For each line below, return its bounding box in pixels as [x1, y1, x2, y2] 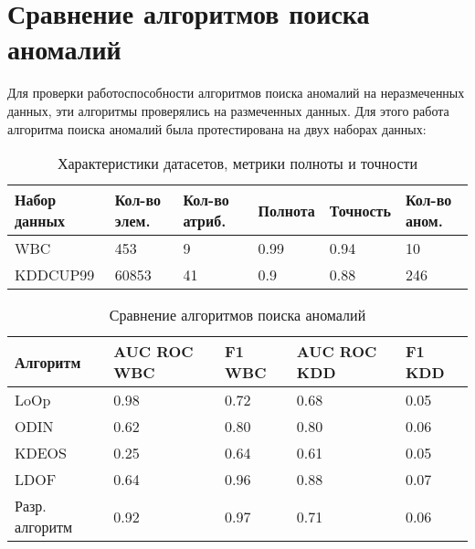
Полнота [258, 199, 315, 221]
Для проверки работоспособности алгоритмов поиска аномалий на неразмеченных [7, 83, 465, 102]
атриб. [183, 210, 227, 232]
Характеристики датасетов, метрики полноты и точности [57, 153, 418, 174]
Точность [329, 199, 391, 221]
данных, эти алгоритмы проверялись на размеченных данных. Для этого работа [7, 100, 449, 120]
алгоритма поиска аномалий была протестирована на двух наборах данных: [7, 119, 427, 138]
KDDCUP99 [15, 264, 95, 286]
